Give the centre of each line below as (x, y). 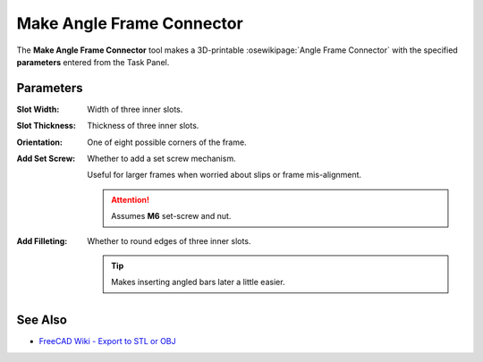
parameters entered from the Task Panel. (93, 62)
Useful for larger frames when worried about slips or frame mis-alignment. (225, 175)
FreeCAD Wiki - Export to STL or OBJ (107, 341)
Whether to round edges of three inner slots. (169, 240)
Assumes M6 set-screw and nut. (171, 216)
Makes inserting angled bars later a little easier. (198, 282)
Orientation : (39, 142)
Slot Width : (38, 109)
